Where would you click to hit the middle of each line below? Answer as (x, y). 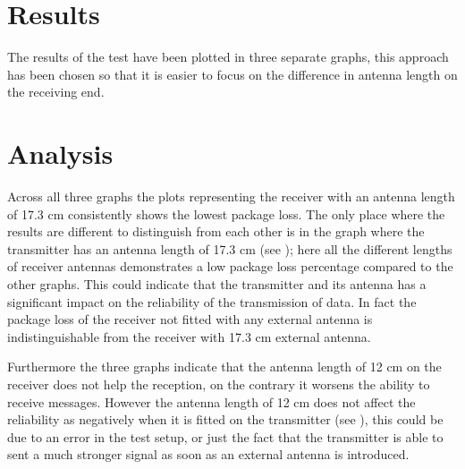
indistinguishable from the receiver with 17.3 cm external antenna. (189, 336)
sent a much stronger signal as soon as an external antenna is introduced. (208, 454)
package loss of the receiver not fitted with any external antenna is (190, 319)
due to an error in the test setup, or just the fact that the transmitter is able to (225, 436)
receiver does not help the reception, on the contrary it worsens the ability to (219, 384)
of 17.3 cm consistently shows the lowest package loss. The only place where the (226, 213)
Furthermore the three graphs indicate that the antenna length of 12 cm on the (224, 367)
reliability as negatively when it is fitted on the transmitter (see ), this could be (225, 419)
